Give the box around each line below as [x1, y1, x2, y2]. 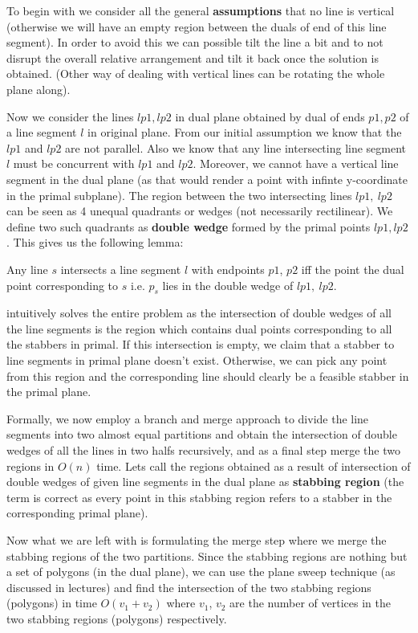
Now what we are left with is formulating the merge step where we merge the [6, 532, 387, 549]
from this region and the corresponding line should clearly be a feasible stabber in [6, 367, 409, 384]
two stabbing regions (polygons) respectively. [6, 610, 227, 627]
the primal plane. [6, 383, 91, 400]
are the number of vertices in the [229, 594, 391, 611]
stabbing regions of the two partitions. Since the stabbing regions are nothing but [6, 547, 408, 564]
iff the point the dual [301, 260, 404, 277]
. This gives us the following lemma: [6, 234, 184, 251]
